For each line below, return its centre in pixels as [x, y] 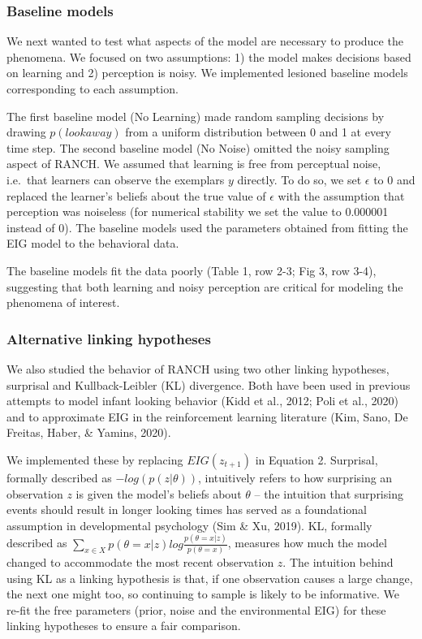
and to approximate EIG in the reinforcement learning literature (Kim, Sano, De [207, 416]
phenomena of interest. [63, 302]
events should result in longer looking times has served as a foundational [187, 509]
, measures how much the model [307, 543]
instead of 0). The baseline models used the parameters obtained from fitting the [207, 227]
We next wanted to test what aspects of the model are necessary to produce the [205, 41]
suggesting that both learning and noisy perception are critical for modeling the [205, 286]
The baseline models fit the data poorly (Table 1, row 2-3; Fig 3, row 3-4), [192, 270]
